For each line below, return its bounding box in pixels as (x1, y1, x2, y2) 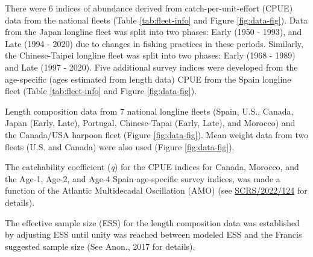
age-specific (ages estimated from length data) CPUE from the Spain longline (5, 72, 291, 85)
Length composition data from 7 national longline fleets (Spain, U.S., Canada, (5, 104, 294, 117)
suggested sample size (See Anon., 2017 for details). (5, 240, 195, 252)
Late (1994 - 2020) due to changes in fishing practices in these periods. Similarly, (5, 37, 303, 49)
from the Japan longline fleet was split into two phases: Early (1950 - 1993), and (5, 25, 302, 38)
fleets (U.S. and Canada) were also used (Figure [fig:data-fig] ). (5, 140, 235, 153)
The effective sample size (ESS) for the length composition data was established (5, 216, 300, 229)
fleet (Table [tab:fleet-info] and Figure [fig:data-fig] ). (5, 84, 197, 97)
